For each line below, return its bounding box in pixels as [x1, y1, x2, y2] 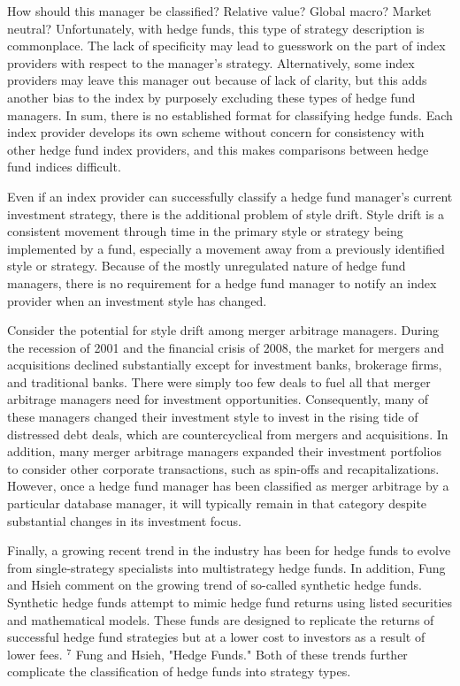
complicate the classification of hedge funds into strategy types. [7, 662, 351, 681]
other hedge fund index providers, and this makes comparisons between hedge [7, 140, 429, 158]
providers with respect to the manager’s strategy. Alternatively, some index [7, 53, 415, 72]
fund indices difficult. [7, 157, 121, 176]
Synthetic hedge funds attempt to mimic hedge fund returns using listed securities [7, 593, 453, 611]
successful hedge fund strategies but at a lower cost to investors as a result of [7, 628, 425, 646]
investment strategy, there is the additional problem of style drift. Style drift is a [7, 204, 445, 223]
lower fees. [7, 644, 63, 663]
